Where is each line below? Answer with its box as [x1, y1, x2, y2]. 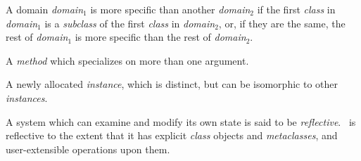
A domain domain [6, 2, 84, 16]
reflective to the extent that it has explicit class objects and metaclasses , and [6, 128, 338, 143]
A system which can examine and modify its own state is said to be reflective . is [6, 114, 356, 129]
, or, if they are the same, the [218, 15, 346, 30]
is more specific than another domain [90, 2, 251, 16]
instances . [6, 90, 48, 105]
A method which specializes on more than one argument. [6, 53, 249, 67]
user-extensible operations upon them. [6, 141, 170, 156]
